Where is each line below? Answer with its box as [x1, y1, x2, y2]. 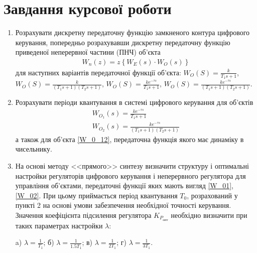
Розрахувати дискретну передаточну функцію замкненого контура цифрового [15, 27, 250, 38]
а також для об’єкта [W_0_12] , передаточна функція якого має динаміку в [15, 134, 244, 144]
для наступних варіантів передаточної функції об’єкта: [15, 67, 181, 77]
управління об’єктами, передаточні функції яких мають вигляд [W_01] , [15, 180, 234, 191]
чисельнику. [15, 144, 52, 154]
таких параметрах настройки [15, 220, 103, 230]
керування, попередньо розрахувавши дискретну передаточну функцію [15, 37, 230, 47]
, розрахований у [187, 190, 238, 200]
